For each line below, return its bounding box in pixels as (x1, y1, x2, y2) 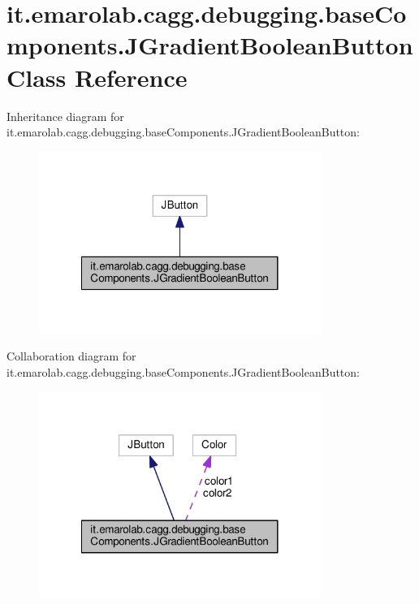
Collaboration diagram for (6, 347, 136, 365)
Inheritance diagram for (6, 107, 124, 124)
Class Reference (6, 60, 188, 93)
